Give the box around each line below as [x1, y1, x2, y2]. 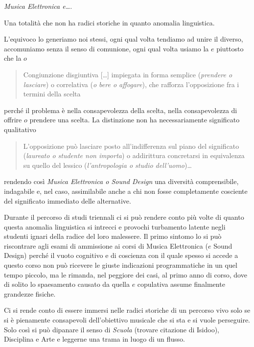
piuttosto [216, 43, 244, 53]
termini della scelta [23, 89, 81, 99]
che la [4, 53, 22, 63]
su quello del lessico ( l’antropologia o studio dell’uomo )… [23, 160, 192, 170]
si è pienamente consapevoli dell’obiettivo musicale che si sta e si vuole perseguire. [4, 315, 250, 325]
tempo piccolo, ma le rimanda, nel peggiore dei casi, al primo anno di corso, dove [4, 269, 247, 279]
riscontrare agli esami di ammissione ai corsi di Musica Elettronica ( [4, 240, 208, 251]
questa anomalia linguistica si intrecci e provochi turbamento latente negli [4, 221, 226, 231]
